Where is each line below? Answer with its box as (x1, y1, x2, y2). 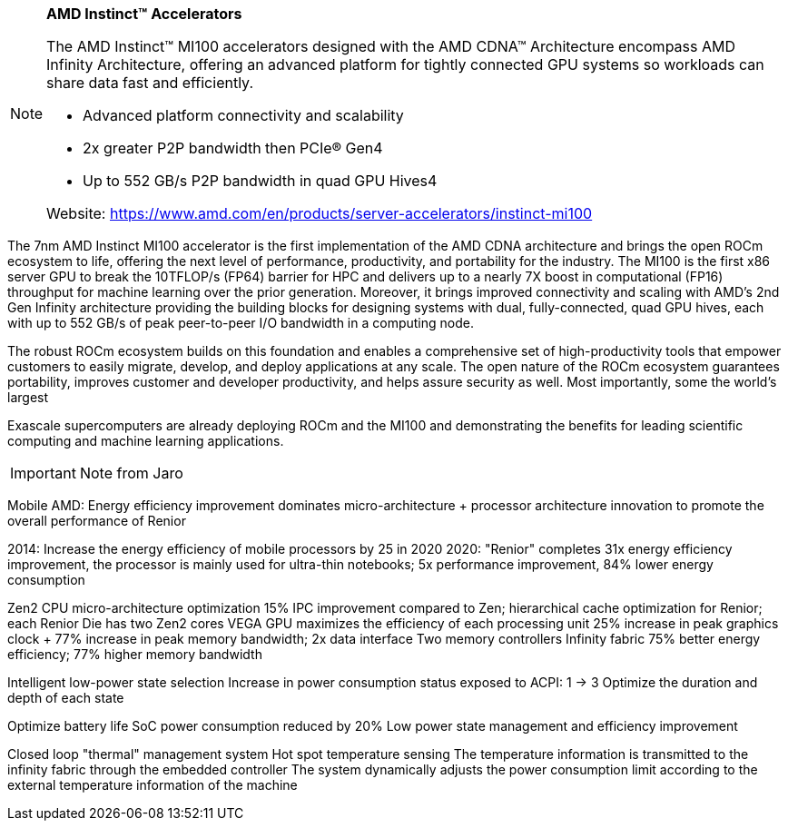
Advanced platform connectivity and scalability (83, 106, 404, 124)
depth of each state (7, 690, 124, 705)
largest (7, 389, 49, 405)
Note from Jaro (79, 464, 183, 482)
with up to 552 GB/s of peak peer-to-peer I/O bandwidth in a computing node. (7, 315, 474, 330)
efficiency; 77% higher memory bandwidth (7, 646, 262, 662)
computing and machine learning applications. (7, 433, 284, 448)
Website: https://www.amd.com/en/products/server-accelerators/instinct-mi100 (46, 204, 593, 222)
